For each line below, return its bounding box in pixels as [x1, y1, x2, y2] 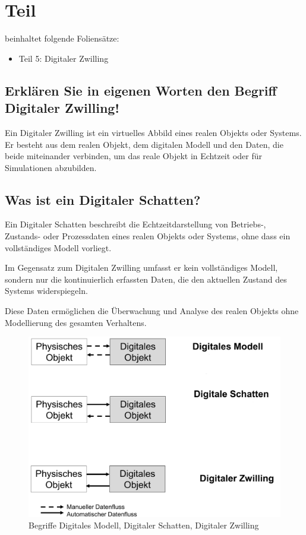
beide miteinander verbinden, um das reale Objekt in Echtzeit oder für [5, 150, 262, 162]
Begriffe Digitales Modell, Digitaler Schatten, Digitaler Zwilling [29, 519, 259, 531]
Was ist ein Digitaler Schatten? [5, 190, 201, 208]
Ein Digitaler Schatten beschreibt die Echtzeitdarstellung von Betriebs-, [5, 218, 266, 230]
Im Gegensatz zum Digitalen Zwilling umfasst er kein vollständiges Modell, [5, 261, 278, 274]
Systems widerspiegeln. [5, 284, 88, 297]
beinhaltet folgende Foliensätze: [5, 32, 119, 45]
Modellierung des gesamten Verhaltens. [5, 316, 147, 328]
